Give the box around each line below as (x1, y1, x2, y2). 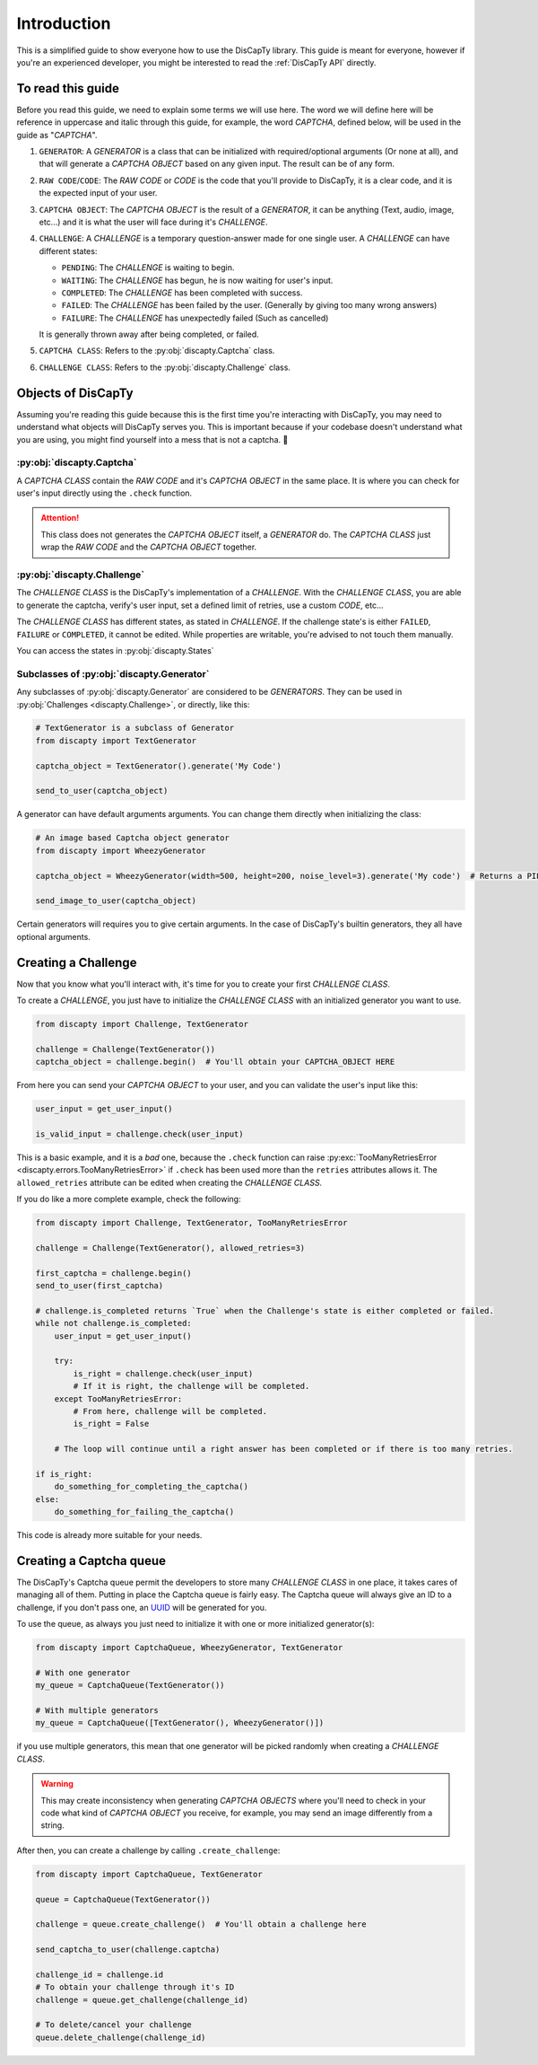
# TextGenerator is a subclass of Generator (35, 723, 235, 734)
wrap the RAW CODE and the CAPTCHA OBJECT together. (40, 541, 257, 552)
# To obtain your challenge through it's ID (35, 1982, 235, 1992)
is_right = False (73, 1419, 150, 1429)
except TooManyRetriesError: (54, 1393, 183, 1404)
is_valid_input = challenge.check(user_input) (35, 1129, 244, 1139)
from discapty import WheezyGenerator (35, 845, 206, 856)
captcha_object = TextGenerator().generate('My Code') (35, 760, 282, 771)
